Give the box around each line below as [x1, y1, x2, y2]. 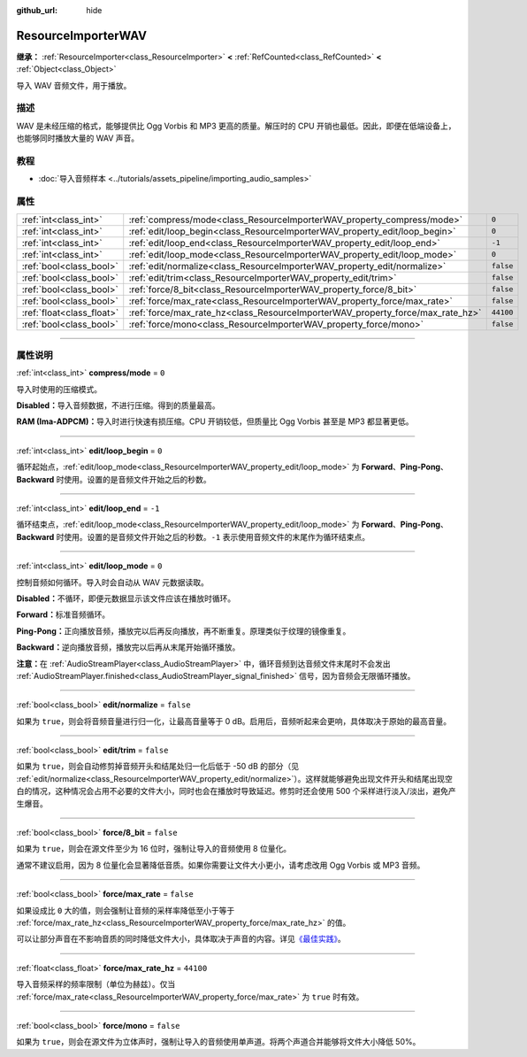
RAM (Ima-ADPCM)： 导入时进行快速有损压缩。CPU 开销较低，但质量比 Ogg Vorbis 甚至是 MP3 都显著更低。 [16, 416, 415, 427]
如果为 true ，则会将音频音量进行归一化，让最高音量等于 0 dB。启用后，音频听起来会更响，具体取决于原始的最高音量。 [16, 715, 452, 726]
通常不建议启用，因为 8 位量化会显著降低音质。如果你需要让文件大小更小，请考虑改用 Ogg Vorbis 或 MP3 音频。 [16, 860, 425, 870]
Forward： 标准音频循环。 [16, 609, 111, 620]
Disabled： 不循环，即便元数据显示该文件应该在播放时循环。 [16, 593, 236, 604]
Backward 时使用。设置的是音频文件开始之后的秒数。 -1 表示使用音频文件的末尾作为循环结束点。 [16, 531, 370, 542]
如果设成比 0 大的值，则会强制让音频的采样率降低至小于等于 [16, 905, 235, 915]
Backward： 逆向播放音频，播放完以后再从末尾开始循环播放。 [16, 642, 241, 652]
